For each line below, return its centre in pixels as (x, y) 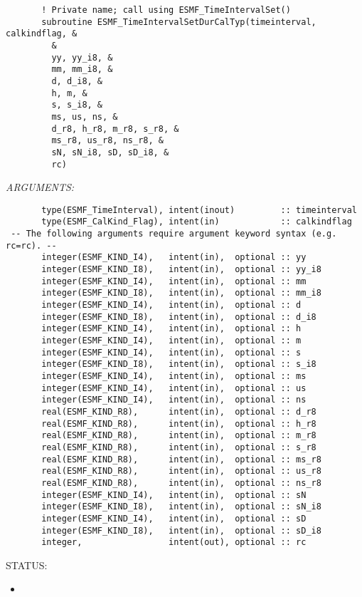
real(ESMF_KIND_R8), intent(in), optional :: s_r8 (179, 447)
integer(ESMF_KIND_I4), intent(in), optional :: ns (174, 400)
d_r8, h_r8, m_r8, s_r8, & (115, 129)
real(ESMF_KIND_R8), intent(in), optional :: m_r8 (179, 436)
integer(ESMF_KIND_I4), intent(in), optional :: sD (174, 518)
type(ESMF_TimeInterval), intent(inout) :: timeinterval (199, 210)
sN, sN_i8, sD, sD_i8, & (110, 152)
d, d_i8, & (77, 81)
